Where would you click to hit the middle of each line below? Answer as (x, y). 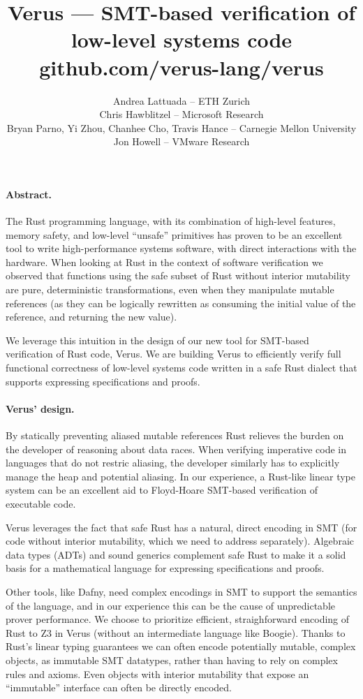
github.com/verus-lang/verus (181, 67)
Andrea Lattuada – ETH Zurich (181, 100)
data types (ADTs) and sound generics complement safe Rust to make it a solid (176, 554)
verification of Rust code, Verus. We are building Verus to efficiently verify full (173, 354)
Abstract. (29, 194)
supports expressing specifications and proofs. (103, 381)
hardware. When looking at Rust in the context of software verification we (164, 262)
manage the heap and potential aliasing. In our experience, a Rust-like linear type (180, 476)
